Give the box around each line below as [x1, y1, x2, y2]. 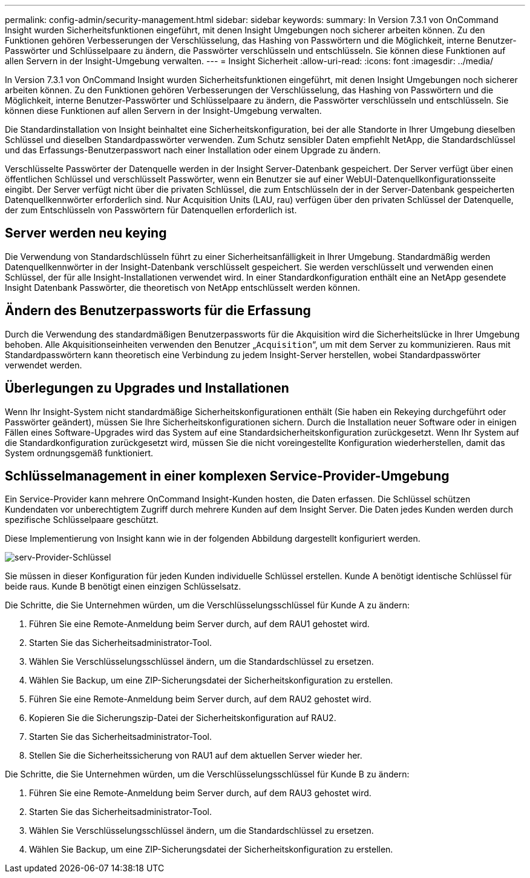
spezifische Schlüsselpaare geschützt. [5, 514, 159, 525]
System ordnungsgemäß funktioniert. [5, 447, 153, 458]
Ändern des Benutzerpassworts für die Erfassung [5, 303, 311, 319]
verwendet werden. [5, 359, 82, 370]
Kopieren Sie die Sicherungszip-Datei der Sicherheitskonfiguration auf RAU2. [29, 713, 336, 723]
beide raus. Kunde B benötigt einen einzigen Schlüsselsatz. [5, 581, 241, 592]
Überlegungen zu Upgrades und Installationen [5, 381, 289, 396]
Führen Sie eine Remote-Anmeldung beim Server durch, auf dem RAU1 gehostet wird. [29, 619, 370, 630]
